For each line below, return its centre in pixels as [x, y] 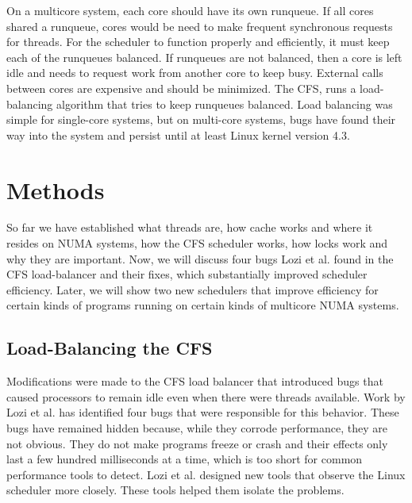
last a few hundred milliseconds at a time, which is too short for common [185, 459]
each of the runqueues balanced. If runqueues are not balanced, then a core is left [204, 57]
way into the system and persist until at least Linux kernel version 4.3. [178, 134]
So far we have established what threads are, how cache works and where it [190, 227]
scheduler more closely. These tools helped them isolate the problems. [175, 490]
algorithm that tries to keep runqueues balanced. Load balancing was [225, 104]
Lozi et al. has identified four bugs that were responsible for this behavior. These [203, 412]
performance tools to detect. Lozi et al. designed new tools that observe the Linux [206, 474]
